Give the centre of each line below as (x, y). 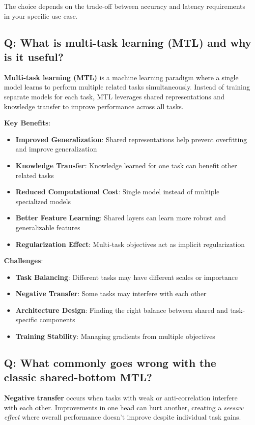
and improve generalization (56, 149)
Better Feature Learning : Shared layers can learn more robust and (121, 218)
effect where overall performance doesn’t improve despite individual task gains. (123, 417)
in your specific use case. (41, 15)
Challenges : (24, 260)
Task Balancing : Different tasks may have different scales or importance (127, 277)
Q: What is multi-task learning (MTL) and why (128, 42)
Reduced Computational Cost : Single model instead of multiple (117, 192)
